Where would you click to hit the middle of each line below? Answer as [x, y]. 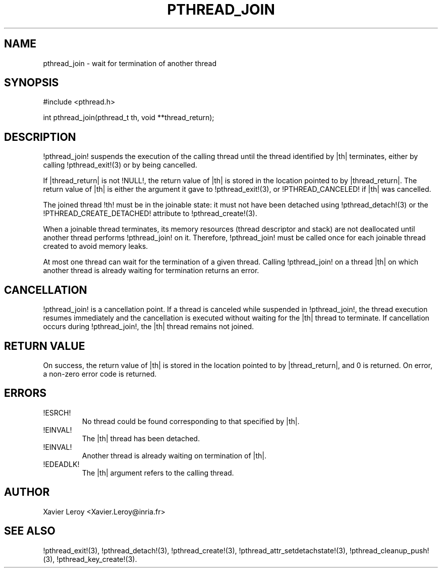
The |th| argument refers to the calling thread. [158, 473]
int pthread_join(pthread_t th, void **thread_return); [129, 118]
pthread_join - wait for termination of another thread [130, 63]
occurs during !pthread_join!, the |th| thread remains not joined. [149, 327]
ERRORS [25, 393]
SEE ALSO [30, 531]
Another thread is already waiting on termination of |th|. [174, 455]
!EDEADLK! [61, 464]
